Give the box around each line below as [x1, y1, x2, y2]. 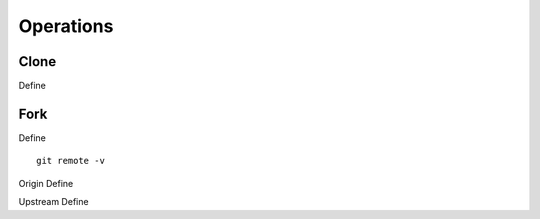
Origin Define [18, 177, 74, 189]
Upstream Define [18, 196, 89, 208]
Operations [18, 15, 114, 37]
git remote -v [36, 155, 105, 167]
